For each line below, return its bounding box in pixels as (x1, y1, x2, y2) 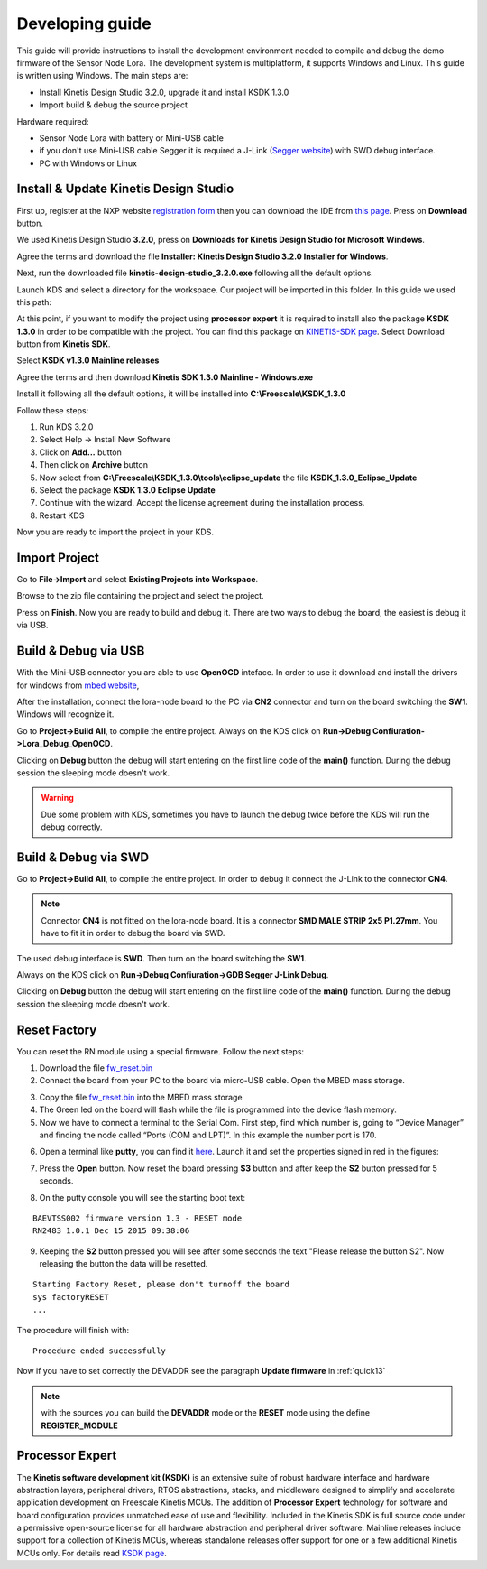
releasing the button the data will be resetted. (39, 1258, 208, 1269)
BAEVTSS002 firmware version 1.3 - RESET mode (32, 1212, 243, 1223)
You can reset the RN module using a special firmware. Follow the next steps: (16, 1045, 305, 1056)
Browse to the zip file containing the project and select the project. (16, 590, 265, 601)
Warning (41, 793, 74, 803)
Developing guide (16, 14, 152, 33)
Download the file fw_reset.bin (39, 1063, 153, 1073)
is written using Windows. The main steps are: (16, 70, 188, 81)
